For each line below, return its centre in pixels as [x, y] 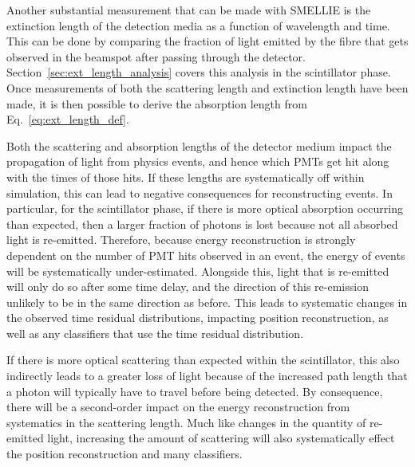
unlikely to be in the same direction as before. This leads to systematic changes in [207, 302]
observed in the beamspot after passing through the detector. [156, 56]
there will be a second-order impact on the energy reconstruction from [178, 407]
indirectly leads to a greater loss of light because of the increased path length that [207, 376]
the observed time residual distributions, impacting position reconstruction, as [198, 318]
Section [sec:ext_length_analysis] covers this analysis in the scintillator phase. [199, 72]
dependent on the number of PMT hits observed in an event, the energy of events [206, 255]
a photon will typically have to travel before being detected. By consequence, [195, 391]
